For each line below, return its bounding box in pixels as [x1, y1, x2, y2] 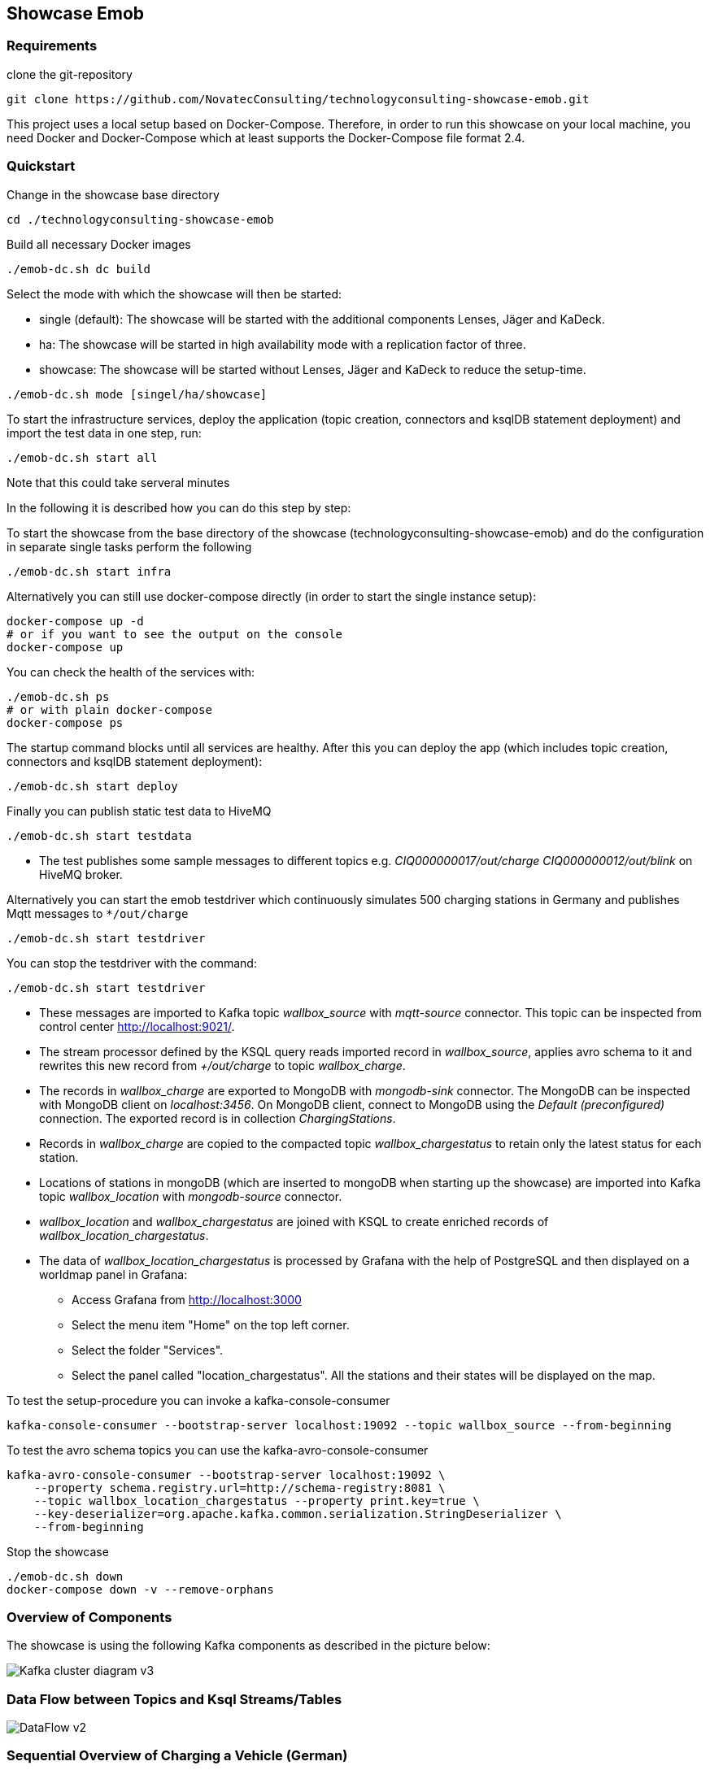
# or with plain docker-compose [7, 702, 212, 716]
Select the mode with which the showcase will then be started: [7, 286, 342, 301]
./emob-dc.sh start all [7, 450, 158, 464]
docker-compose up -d [7, 614, 144, 628]
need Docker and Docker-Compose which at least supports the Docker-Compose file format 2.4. [7, 130, 525, 145]
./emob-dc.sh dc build [7, 262, 151, 276]
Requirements [7, 37, 98, 54]
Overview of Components [7, 1608, 172, 1625]
